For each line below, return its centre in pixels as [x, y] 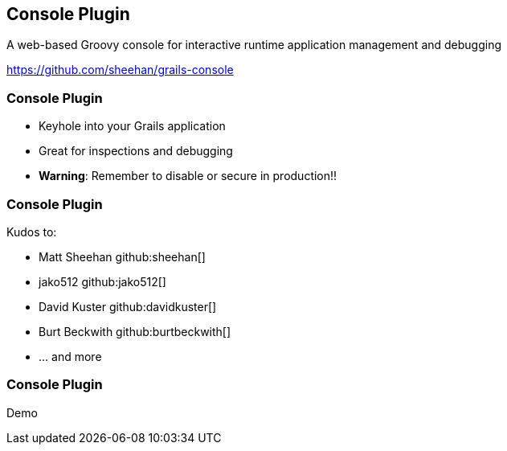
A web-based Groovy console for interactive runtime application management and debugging [254, 45]
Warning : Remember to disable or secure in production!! [188, 176]
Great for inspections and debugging [136, 151]
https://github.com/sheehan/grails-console [120, 70]
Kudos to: [32, 232]
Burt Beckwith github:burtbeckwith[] [135, 331]
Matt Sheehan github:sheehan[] [122, 256]
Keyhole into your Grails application [132, 126]
